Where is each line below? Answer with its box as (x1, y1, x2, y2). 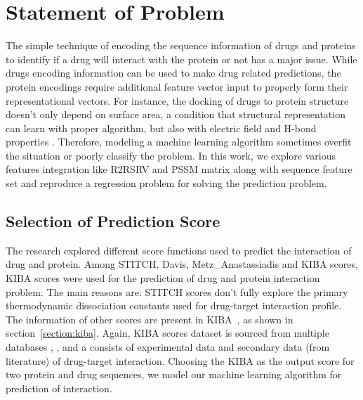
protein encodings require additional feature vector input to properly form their (6, 79, 348, 93)
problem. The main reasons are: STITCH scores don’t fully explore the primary (6, 284, 348, 299)
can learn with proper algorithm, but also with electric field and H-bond (6, 120, 317, 135)
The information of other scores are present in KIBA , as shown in (6, 311, 293, 326)
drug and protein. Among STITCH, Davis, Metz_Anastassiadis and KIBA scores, (6, 257, 358, 271)
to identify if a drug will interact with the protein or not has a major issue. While (6, 51, 357, 66)
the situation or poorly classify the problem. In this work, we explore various (6, 148, 336, 162)
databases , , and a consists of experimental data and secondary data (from (6, 340, 330, 354)
